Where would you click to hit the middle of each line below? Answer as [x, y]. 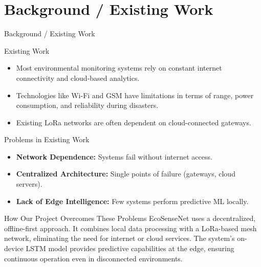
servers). [29, 184]
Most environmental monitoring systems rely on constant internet [119, 68]
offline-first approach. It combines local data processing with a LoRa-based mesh [130, 228]
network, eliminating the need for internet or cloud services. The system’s [119, 238]
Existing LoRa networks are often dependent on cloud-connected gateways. [134, 122]
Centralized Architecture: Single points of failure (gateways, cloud [126, 174]
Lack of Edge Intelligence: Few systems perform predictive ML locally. [132, 201]
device [14, 248]
